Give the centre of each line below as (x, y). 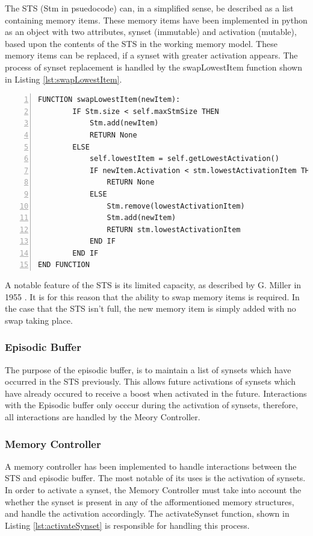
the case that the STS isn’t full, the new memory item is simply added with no (150, 308)
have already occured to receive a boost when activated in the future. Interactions (156, 393)
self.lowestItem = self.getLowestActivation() (184, 159)
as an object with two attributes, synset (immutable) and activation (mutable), (151, 32)
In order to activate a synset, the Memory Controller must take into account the (153, 490)
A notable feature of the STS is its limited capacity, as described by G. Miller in (153, 285)
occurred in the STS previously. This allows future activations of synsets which (150, 381)
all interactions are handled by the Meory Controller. (103, 417)
